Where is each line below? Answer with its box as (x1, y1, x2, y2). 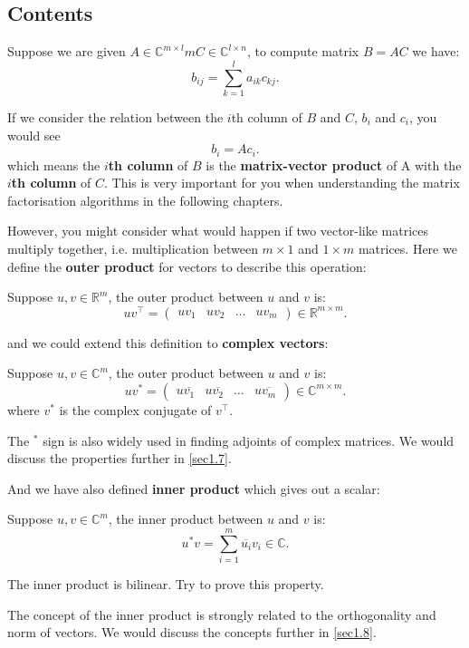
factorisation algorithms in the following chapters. (7, 190, 283, 209)
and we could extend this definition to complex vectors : (7, 333, 329, 352)
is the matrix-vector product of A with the (206, 155, 462, 174)
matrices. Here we (358, 238, 457, 257)
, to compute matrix (246, 42, 359, 61)
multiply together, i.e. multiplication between (7, 238, 258, 257)
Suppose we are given (7, 42, 126, 61)
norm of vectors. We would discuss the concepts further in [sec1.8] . (7, 623, 377, 642)
